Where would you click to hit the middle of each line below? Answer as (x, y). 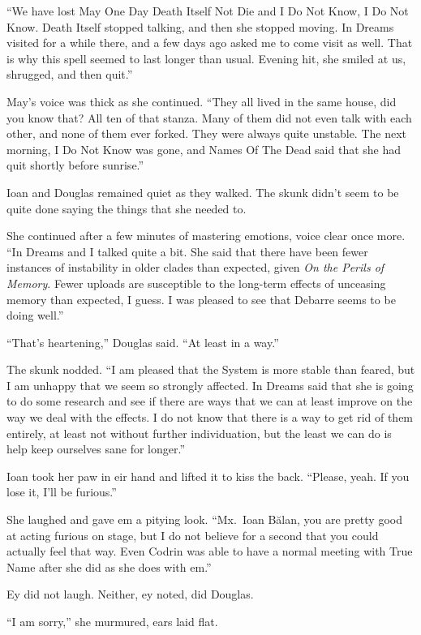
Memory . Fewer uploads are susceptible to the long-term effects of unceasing (196, 283)
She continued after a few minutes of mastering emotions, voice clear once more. (206, 236)
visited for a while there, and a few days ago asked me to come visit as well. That (210, 43)
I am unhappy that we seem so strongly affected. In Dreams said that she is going (210, 385)
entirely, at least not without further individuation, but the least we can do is (199, 433)
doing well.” (35, 315)
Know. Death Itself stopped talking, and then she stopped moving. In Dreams (200, 26)
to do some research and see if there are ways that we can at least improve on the (210, 401)
